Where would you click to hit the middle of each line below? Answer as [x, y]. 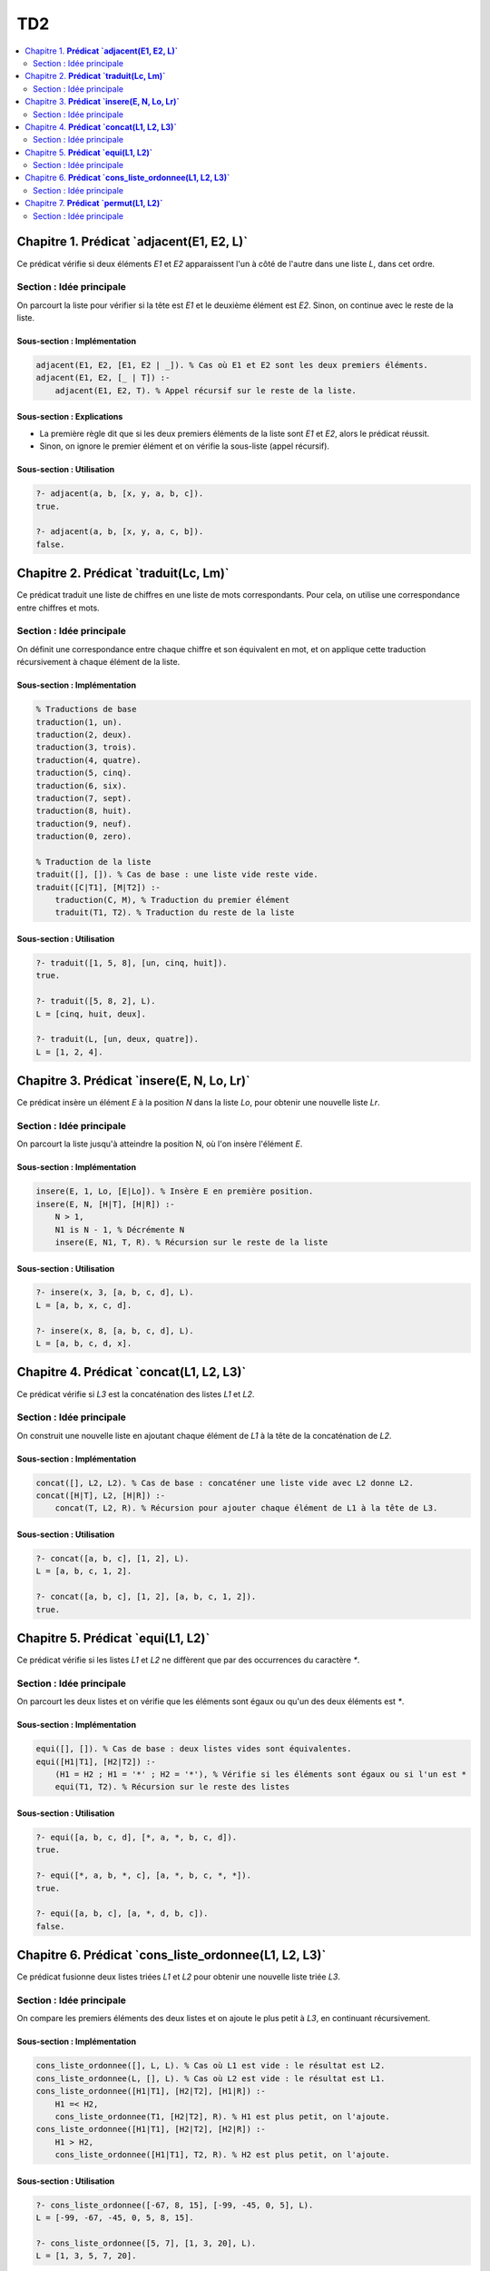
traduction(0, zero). [84, 837]
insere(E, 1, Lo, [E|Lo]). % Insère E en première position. [175, 1191]
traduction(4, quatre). [89, 760]
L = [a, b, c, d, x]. [84, 1344]
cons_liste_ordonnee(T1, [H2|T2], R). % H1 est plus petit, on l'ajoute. [222, 2116]
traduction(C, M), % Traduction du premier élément [172, 900]
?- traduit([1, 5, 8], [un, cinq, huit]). [132, 962]
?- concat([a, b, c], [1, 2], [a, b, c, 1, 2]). [146, 1597]
